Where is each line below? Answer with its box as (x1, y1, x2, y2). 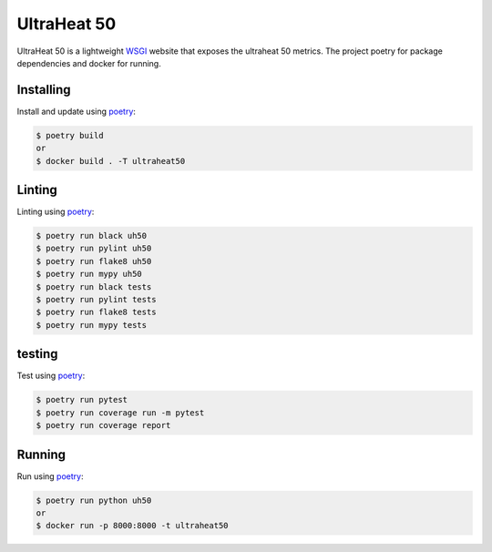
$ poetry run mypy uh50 (36, 269, 143, 280)
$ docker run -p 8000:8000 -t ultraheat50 (36, 520, 229, 531)
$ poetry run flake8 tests (36, 307, 157, 318)
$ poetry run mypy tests (36, 320, 148, 330)
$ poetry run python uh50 (36, 495, 152, 506)
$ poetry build (36, 130, 104, 140)
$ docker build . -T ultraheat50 (36, 156, 186, 166)
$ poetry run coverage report (36, 420, 171, 431)
